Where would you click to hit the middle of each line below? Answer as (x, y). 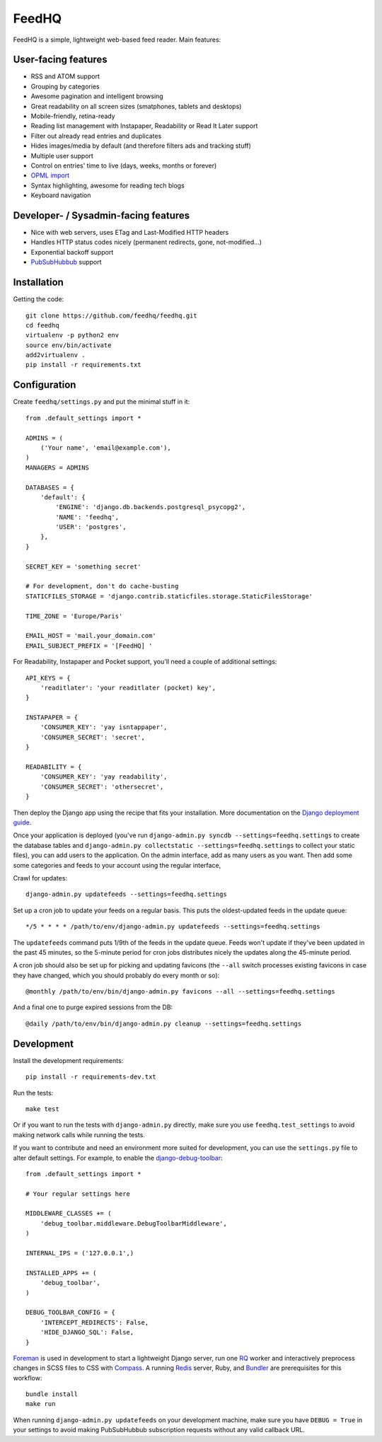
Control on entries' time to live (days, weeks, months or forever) (124, 165)
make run (41, 1404)
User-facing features (60, 60)
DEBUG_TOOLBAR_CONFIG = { (71, 1313)
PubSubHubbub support (66, 262)
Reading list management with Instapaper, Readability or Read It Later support (144, 126)
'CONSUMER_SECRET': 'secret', (92, 737)
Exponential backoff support (72, 252)
